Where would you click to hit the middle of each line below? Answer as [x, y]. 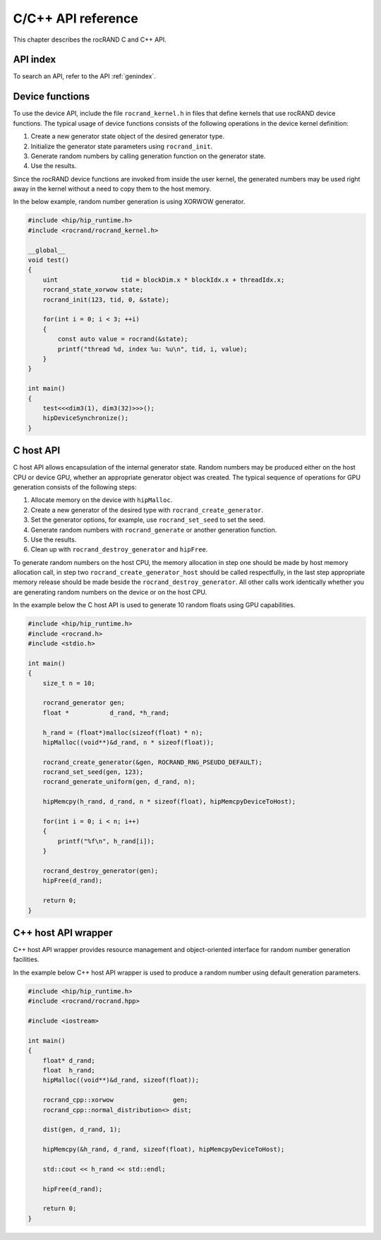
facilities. [26, 960]
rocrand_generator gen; [84, 703]
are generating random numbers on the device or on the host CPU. [110, 592]
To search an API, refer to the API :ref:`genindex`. [85, 76]
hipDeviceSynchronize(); [86, 418]
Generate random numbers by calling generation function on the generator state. [148, 156]
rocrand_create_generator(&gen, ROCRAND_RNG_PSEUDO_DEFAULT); [152, 762]
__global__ [47, 250]
